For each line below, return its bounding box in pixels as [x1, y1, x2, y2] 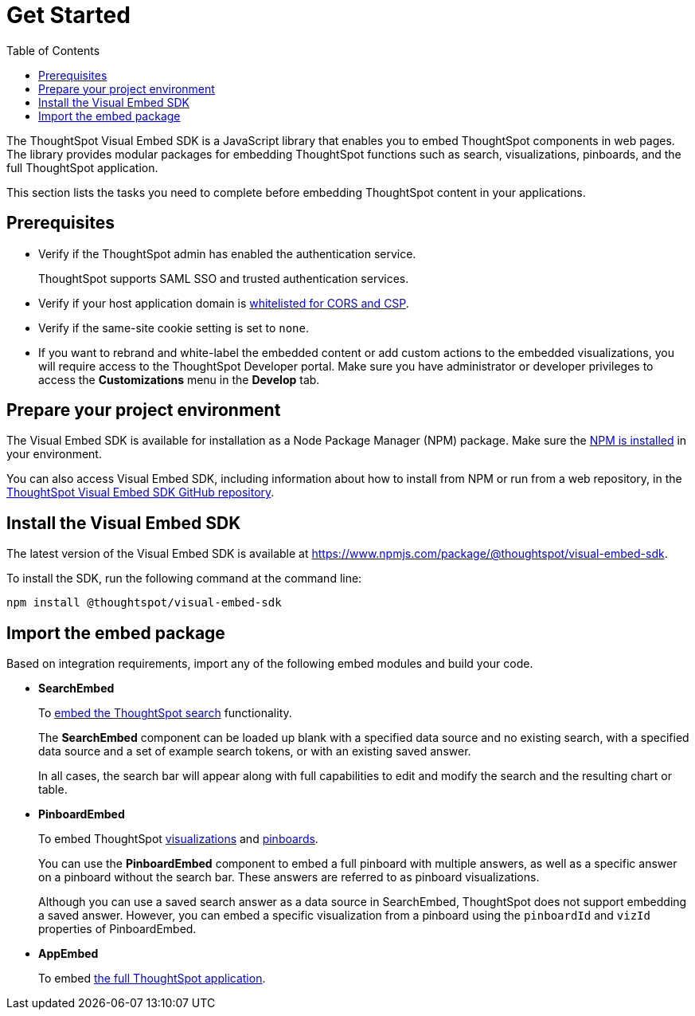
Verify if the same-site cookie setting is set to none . [38, 320, 309, 335]
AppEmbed [38, 947, 99, 961]
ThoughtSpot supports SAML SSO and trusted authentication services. [38, 271, 409, 285]
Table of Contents [6, 43, 100, 57]
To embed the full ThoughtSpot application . [38, 971, 266, 986]
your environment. [6, 447, 102, 461]
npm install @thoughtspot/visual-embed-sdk [6, 596, 282, 610]
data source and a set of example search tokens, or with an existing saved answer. [38, 744, 471, 759]
